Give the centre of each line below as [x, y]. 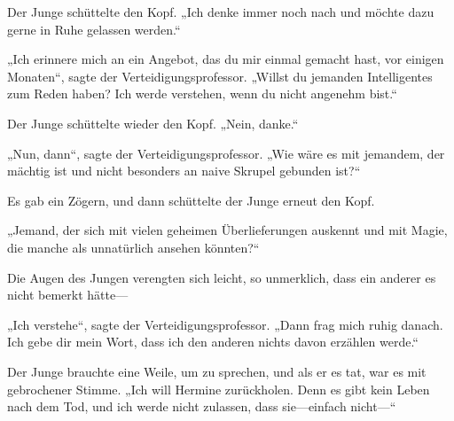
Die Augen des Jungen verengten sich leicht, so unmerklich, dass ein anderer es [222, 277]
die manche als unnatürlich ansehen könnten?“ [133, 247]
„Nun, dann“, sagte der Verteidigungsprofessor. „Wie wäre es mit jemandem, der [226, 153]
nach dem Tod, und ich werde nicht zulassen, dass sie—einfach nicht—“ [202, 406]
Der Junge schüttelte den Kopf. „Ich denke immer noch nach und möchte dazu [221, 12]
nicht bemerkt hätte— [68, 295]
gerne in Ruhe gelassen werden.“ [94, 29]
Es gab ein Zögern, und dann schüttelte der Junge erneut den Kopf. [191, 200]
